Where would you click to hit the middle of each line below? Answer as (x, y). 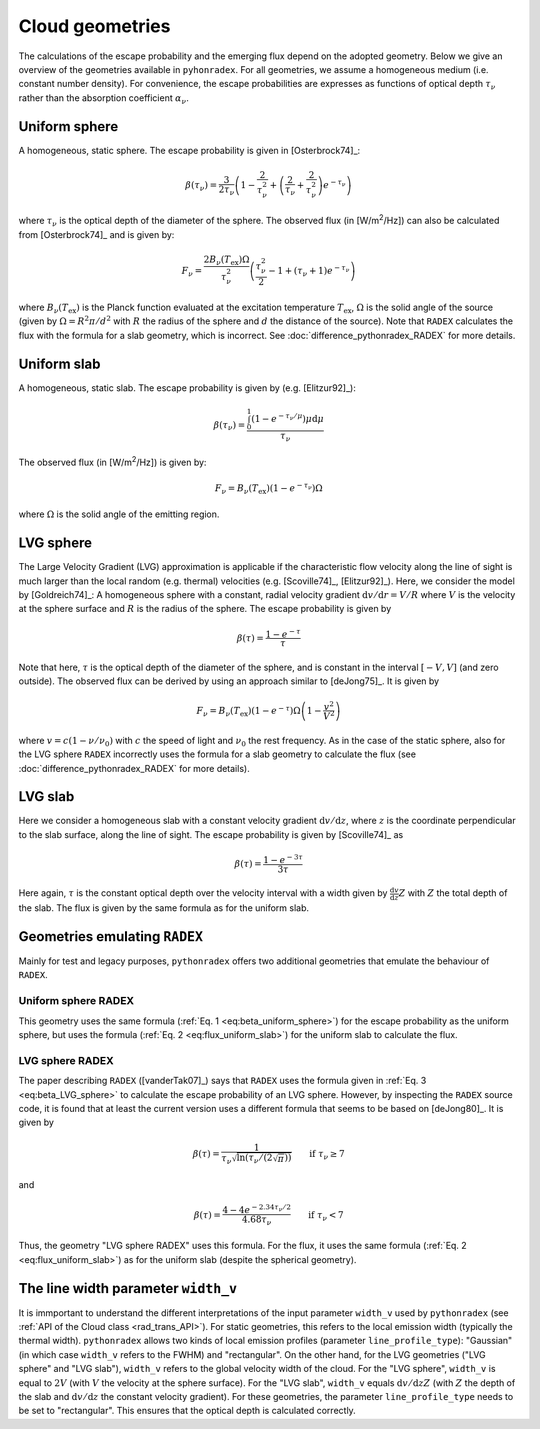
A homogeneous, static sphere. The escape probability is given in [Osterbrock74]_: (189, 150)
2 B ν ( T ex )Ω (226, 260)
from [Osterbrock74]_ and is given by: (96, 234)
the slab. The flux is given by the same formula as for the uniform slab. (164, 908)
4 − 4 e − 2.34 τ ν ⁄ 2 (257, 1209)
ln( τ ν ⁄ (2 (255, 1159)
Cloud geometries (94, 26)
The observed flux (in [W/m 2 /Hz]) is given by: (112, 461)
